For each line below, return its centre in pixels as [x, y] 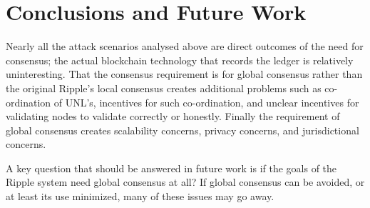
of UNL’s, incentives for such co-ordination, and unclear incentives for [206, 102]
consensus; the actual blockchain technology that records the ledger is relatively [180, 60]
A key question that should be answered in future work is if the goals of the [171, 168]
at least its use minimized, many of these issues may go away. [140, 196]
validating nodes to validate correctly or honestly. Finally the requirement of [173, 116]
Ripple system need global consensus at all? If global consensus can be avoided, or [185, 182]
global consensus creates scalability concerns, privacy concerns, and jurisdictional [183, 130]
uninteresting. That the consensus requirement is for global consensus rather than [184, 74]
